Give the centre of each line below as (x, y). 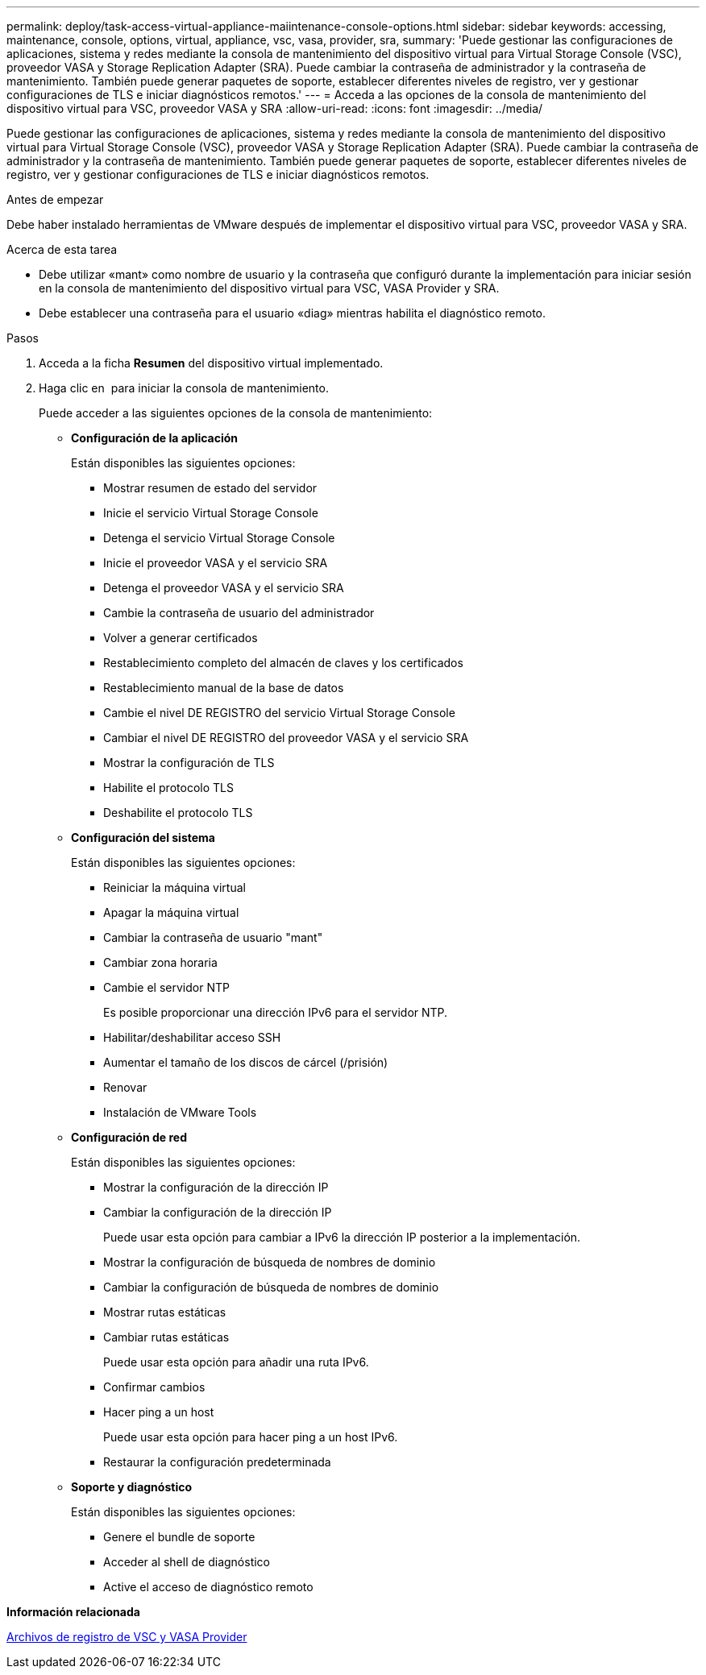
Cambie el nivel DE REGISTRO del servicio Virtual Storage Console (279, 713)
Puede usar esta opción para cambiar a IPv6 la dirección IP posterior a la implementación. (342, 1237)
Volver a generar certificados (181, 638)
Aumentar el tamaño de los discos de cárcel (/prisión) (246, 1062)
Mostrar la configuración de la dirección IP (216, 1187)
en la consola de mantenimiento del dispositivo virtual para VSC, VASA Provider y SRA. (269, 288)
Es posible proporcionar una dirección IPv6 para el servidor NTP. (276, 1012)
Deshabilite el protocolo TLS (178, 813)
